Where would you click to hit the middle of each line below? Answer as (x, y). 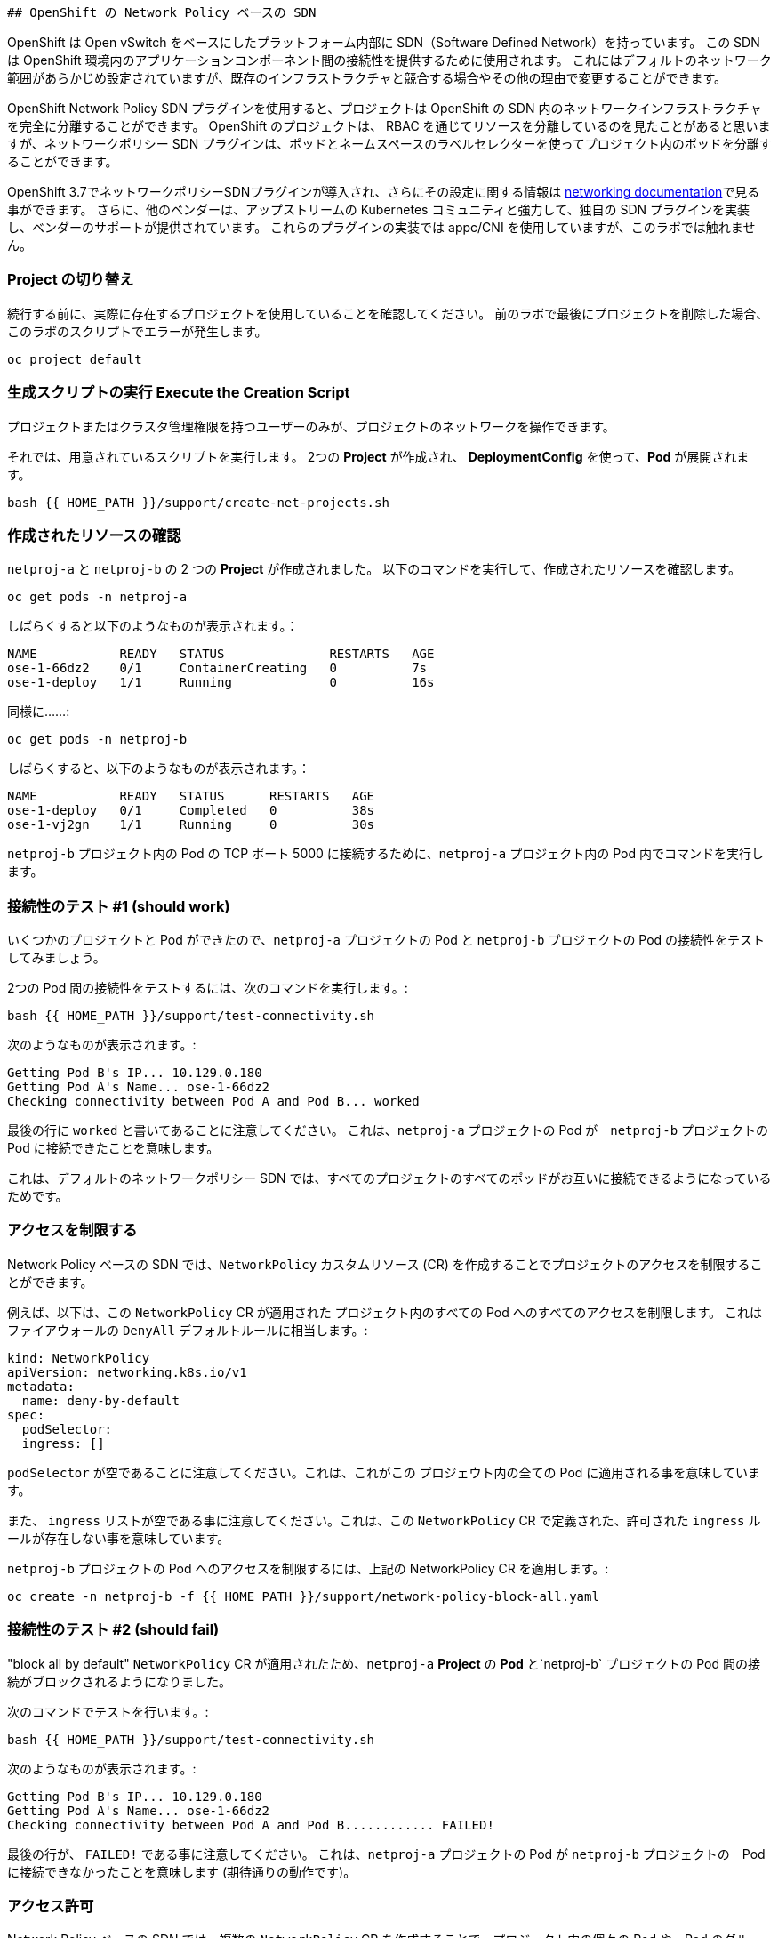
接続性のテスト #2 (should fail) (113, 1630)
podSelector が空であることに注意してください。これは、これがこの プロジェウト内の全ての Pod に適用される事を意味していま (384, 1472)
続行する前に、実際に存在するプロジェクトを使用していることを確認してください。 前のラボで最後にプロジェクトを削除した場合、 (388, 313)
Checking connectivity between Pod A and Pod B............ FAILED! (251, 1825)
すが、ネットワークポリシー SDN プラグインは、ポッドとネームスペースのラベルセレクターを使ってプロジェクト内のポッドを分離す (389, 144)
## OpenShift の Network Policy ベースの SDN (162, 12)
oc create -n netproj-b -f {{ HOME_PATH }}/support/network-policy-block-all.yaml (303, 1596)
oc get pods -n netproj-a (97, 597)
